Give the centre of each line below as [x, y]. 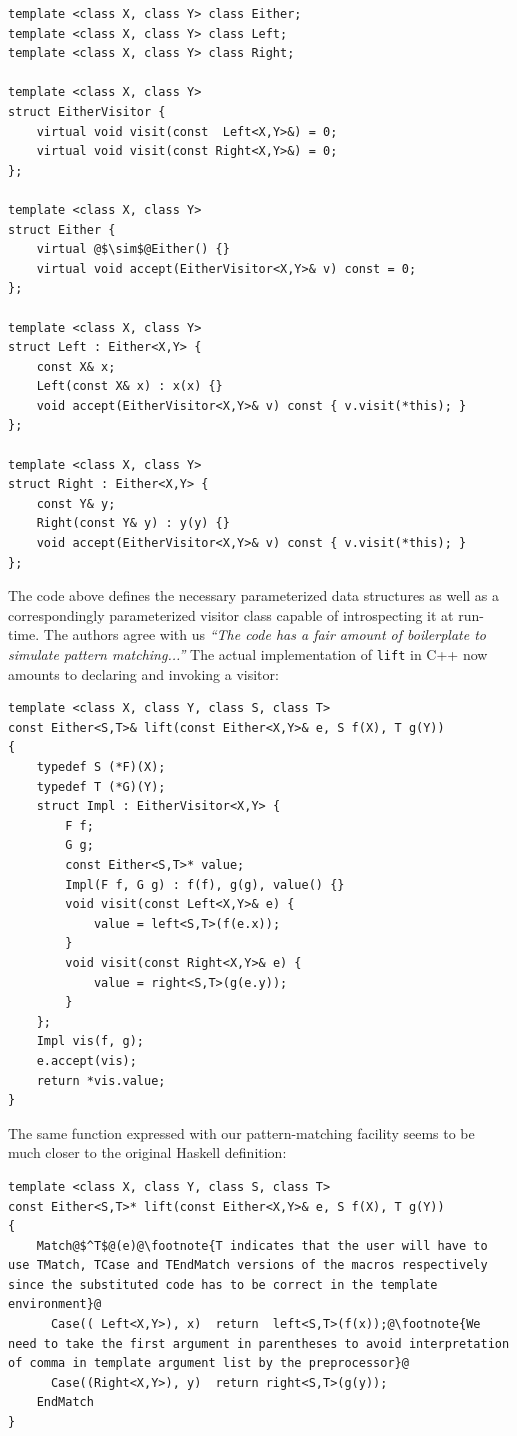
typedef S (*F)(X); [101, 767]
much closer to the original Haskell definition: [147, 1152]
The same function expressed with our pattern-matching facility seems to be [241, 1132]
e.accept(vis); [86, 1060]
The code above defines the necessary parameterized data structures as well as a [254, 595]
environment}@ [55, 1304]
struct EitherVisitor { [87, 111]
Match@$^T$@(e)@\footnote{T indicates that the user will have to [262, 1245]
